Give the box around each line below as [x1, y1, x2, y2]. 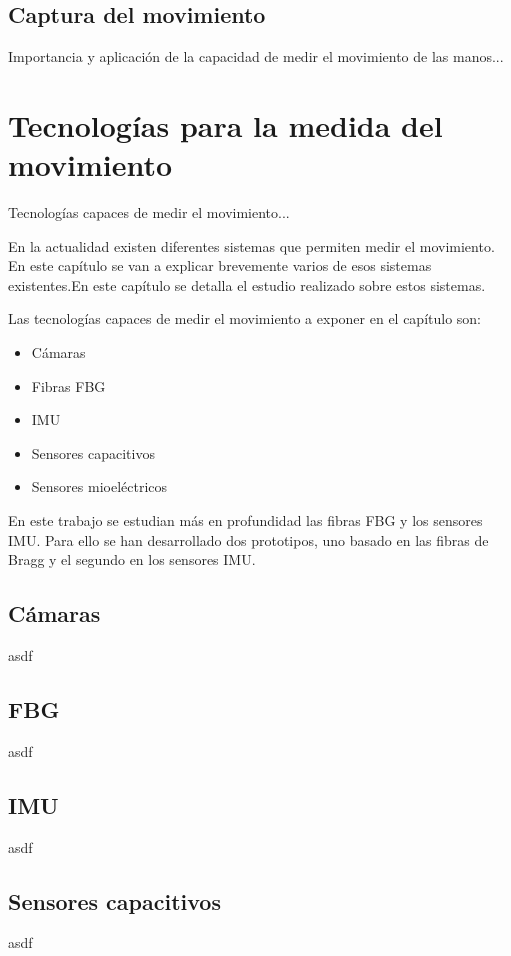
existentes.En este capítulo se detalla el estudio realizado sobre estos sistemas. [8, 274, 486, 295]
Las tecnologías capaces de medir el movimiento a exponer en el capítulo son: [8, 308, 482, 329]
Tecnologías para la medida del [8, 104, 443, 145]
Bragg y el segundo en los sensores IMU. [8, 549, 256, 570]
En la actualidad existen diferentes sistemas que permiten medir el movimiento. [8, 235, 495, 256]
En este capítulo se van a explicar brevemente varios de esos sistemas [8, 255, 432, 276]
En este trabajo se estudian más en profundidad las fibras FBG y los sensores [8, 510, 483, 531]
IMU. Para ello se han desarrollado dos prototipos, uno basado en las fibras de [8, 529, 489, 550]
